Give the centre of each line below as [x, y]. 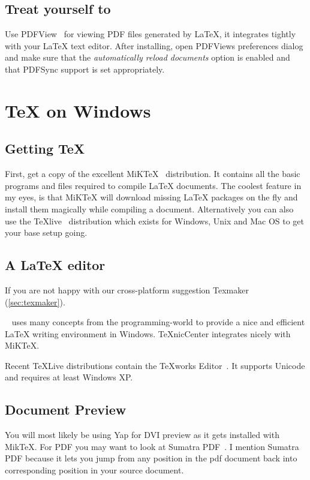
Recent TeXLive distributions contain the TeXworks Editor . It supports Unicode [155, 365]
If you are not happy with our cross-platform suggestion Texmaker [127, 289]
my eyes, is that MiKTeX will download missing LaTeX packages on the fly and [151, 197]
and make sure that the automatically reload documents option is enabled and [148, 57]
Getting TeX [45, 148]
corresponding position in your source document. [94, 470]
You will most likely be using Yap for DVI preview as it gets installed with [142, 435]
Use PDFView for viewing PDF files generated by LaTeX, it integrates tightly [151, 34]
